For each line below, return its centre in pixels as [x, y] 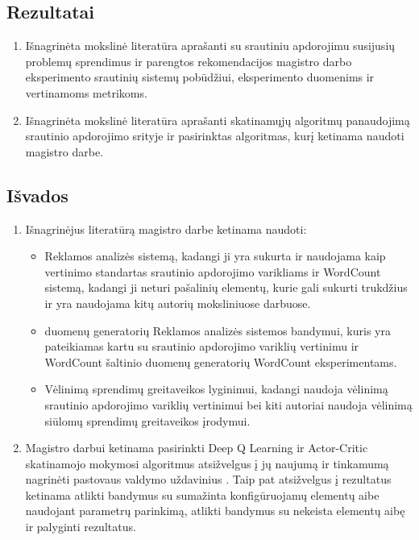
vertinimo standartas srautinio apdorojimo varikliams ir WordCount [213, 271]
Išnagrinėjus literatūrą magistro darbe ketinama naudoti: [166, 228]
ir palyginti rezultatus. [81, 527]
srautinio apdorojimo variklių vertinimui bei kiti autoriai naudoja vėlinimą [228, 404]
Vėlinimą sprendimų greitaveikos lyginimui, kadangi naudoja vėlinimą [216, 389]
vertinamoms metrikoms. [86, 92]
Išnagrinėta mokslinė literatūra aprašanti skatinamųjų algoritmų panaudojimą [218, 120]
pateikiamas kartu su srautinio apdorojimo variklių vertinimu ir [202, 346]
